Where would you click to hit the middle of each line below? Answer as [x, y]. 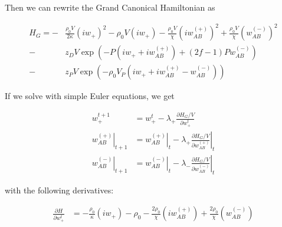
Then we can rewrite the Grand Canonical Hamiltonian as [110, 7]
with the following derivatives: [59, 190]
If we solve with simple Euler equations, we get [90, 96]
